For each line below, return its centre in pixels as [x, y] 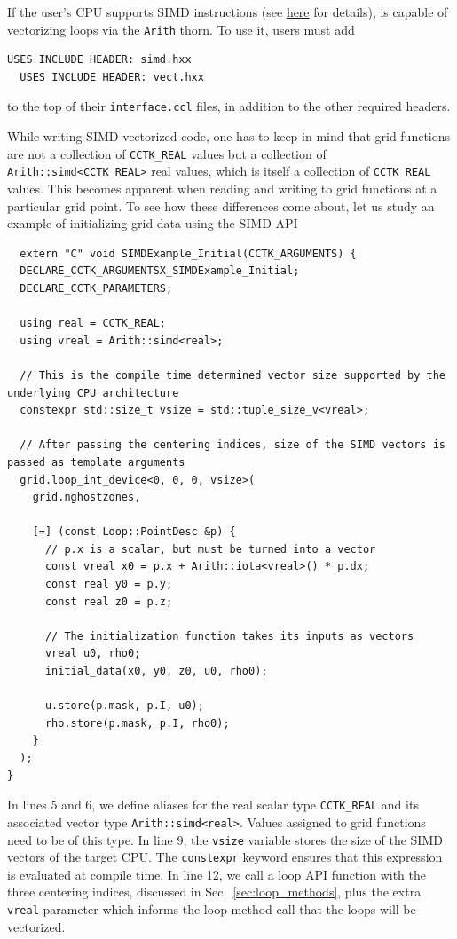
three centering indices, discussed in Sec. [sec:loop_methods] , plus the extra [214, 892]
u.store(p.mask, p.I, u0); [124, 706]
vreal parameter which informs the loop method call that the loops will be [212, 909]
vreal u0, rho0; [93, 654]
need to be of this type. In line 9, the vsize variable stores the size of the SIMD [225, 839]
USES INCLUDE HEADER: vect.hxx [112, 77]
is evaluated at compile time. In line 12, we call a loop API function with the [217, 874]
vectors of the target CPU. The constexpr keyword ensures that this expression [225, 857]
